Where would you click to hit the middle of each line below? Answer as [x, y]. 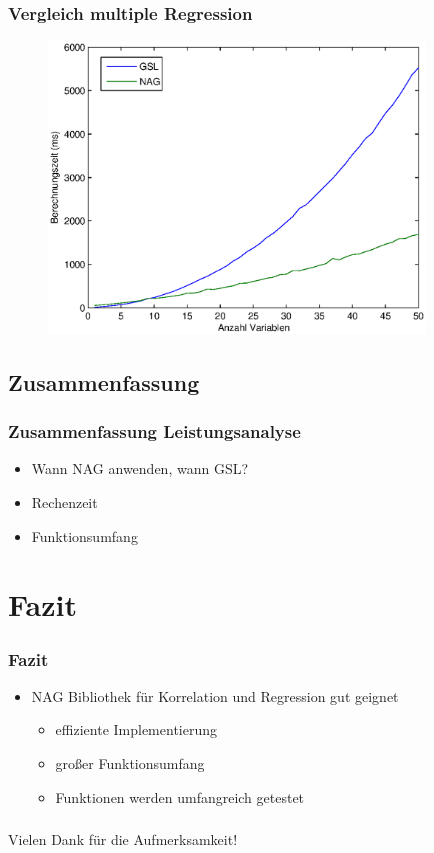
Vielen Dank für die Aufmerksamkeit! [123, 839]
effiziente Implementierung [136, 729]
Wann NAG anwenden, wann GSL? [140, 468]
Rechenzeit [64, 502]
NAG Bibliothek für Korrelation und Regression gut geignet [215, 695]
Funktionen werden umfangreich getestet [180, 796]
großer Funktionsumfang [130, 763]
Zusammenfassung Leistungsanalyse [154, 431]
